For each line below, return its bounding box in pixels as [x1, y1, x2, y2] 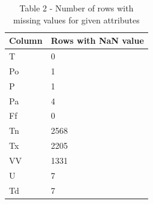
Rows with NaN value [51, 34, 144, 47]
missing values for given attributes [13, 13, 140, 26]
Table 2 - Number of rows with [19, 2, 134, 14]
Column [9, 34, 43, 47]
